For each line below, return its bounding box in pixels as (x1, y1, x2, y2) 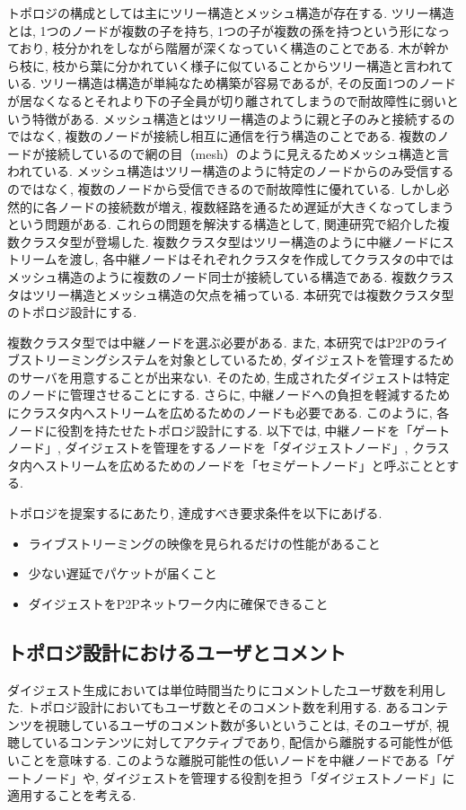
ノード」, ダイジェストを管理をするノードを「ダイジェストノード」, (7, 438, 409, 457)
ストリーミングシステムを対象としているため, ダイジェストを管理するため (19, 350, 454, 369)
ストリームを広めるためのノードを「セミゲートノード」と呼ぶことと (44, 455, 447, 474)
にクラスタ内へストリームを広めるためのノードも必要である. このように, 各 (7, 403, 450, 422)
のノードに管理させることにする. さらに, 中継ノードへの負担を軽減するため (7, 385, 451, 404)
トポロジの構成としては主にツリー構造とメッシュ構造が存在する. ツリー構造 (7, 4, 454, 22)
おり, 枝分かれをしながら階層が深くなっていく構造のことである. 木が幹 (19, 39, 436, 57)
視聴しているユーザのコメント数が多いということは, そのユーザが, (44, 715, 433, 734)
